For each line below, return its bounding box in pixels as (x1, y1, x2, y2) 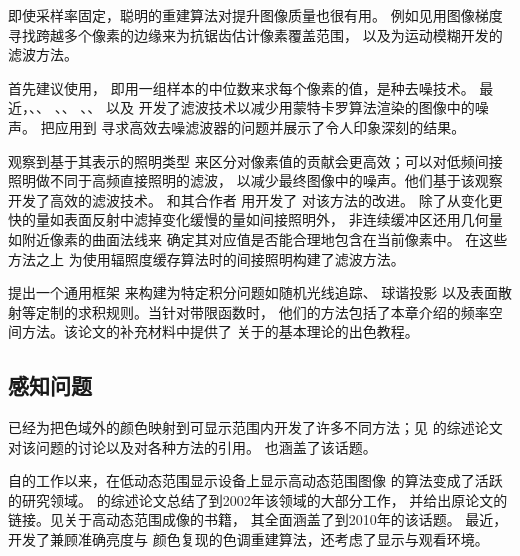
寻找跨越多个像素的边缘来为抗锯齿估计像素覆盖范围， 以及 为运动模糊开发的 (8, 24, 503, 45)
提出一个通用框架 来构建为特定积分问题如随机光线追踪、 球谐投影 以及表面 (8, 282, 498, 303)
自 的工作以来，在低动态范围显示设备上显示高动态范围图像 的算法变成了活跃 (8, 470, 503, 491)
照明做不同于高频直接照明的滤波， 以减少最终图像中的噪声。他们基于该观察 (8, 170, 503, 191)
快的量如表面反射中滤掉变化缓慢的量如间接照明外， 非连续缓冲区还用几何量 (8, 209, 503, 230)
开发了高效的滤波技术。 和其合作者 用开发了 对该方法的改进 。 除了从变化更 (8, 189, 503, 210)
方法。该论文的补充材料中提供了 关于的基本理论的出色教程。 (21, 321, 419, 342)
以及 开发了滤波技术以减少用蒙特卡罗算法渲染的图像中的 (106, 97, 475, 118)
